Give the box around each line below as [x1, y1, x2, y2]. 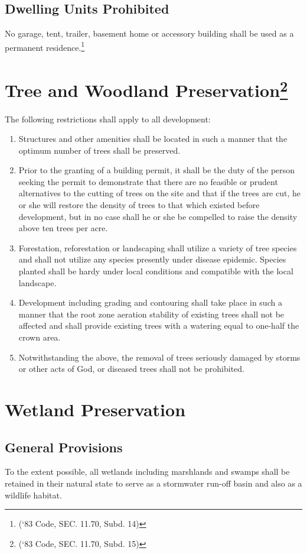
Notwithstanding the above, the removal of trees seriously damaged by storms [18, 351, 301, 363]
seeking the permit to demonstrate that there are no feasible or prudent [18, 175, 278, 187]
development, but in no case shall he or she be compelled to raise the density [18, 210, 298, 222]
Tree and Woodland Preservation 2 [5, 76, 288, 102]
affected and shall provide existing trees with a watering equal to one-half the [18, 319, 299, 332]
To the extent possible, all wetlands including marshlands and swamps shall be [5, 465, 290, 478]
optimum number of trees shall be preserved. [18, 144, 181, 156]
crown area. [18, 331, 61, 343]
